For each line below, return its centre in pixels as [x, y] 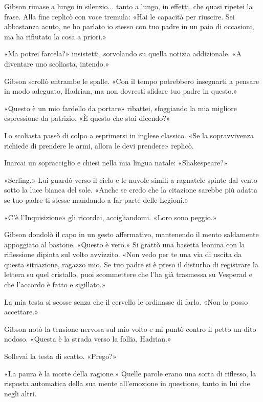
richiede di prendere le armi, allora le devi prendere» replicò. [99, 145]
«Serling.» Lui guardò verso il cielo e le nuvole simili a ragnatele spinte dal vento [131, 179]
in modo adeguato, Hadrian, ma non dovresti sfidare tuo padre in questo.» [121, 91]
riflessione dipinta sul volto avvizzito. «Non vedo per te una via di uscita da [123, 254]
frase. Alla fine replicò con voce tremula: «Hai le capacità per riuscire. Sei [119, 16]
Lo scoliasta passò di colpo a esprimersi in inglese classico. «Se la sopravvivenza [129, 135]
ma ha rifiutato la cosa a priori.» [56, 36]
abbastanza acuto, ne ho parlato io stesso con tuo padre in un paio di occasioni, [129, 26]
